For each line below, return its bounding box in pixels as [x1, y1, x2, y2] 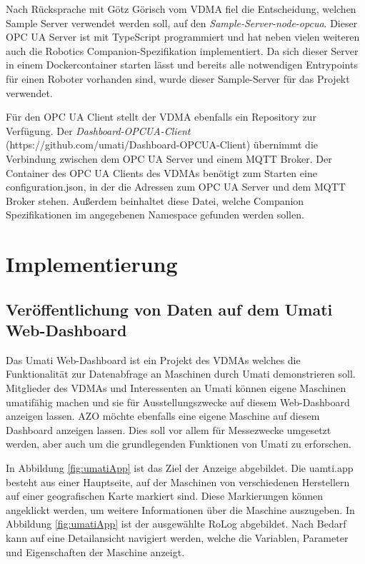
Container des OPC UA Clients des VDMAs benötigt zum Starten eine [6, 165, 317, 180]
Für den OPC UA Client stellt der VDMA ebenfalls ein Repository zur [6, 109, 316, 124]
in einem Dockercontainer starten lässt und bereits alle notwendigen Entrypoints [6, 57, 358, 72]
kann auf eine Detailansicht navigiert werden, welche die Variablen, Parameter [6, 530, 349, 545]
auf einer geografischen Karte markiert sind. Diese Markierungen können [6, 488, 324, 503]
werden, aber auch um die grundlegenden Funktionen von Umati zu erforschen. [6, 436, 351, 451]
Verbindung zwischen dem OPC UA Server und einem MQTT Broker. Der [6, 151, 332, 166]
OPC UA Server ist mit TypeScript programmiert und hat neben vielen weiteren [6, 29, 360, 44]
